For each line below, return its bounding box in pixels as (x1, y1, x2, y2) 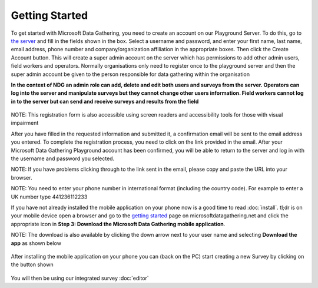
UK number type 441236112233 (11, 193, 88, 200)
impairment (11, 120, 39, 127)
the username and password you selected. (11, 155, 115, 162)
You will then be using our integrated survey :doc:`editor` (11, 274, 150, 282)
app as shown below (11, 239, 62, 247)
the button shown (11, 261, 54, 268)
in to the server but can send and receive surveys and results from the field (11, 98, 199, 105)
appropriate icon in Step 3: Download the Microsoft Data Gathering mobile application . (11, 220, 226, 227)
